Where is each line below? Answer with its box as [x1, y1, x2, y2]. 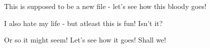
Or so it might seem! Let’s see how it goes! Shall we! [4, 34, 166, 45]
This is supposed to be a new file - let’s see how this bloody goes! [4, 1, 206, 11]
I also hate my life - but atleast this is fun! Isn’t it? [4, 17, 163, 28]
